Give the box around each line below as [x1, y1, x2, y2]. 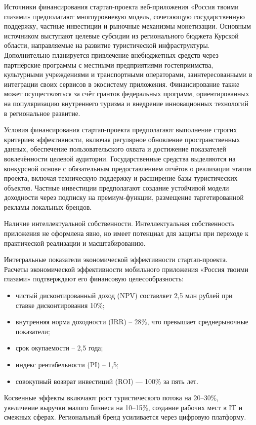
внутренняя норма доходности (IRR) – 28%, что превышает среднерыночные [15, 316, 249, 327]
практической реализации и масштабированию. [4, 237, 146, 248]
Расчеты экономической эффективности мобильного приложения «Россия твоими [4, 264, 249, 274]
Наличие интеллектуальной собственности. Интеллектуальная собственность [4, 218, 235, 229]
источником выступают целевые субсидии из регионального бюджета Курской [4, 30, 239, 40]
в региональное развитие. [4, 108, 81, 118]
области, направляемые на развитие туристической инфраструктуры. [4, 40, 210, 50]
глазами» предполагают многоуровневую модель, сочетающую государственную [4, 11, 245, 21]
